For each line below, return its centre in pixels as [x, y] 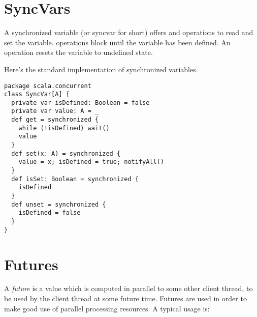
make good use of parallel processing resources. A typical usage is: [107, 308]
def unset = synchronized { [59, 204]
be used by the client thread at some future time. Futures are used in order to [125, 298]
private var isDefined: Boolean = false [81, 103]
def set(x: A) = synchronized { [66, 153]
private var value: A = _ [55, 111]
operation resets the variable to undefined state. [78, 52]
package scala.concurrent [48, 86]
